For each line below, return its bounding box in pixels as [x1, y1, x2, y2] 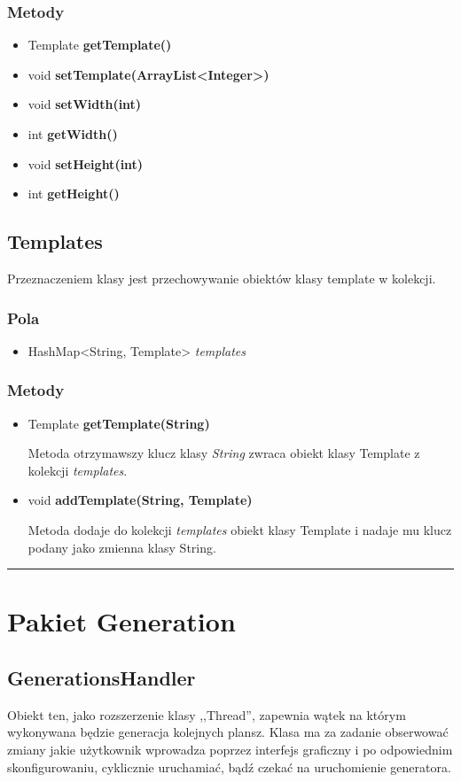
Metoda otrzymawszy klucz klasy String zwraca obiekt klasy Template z [27, 444, 420, 462]
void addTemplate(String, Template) [27, 491, 253, 509]
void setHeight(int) [27, 154, 144, 173]
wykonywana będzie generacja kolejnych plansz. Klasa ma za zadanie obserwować [7, 723, 449, 741]
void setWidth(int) [27, 95, 142, 113]
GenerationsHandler [7, 663, 196, 691]
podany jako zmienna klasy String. [27, 538, 216, 556]
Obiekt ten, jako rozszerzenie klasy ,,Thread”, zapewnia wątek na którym [7, 705, 406, 724]
